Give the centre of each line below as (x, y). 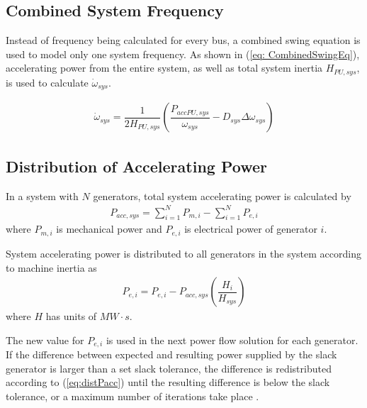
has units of (71, 316)
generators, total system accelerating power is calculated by (222, 195)
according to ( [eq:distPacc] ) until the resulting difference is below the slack (168, 382)
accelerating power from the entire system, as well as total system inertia (164, 68)
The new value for (45, 340)
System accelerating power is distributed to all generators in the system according (183, 253)
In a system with (42, 195)
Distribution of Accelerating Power (136, 166)
